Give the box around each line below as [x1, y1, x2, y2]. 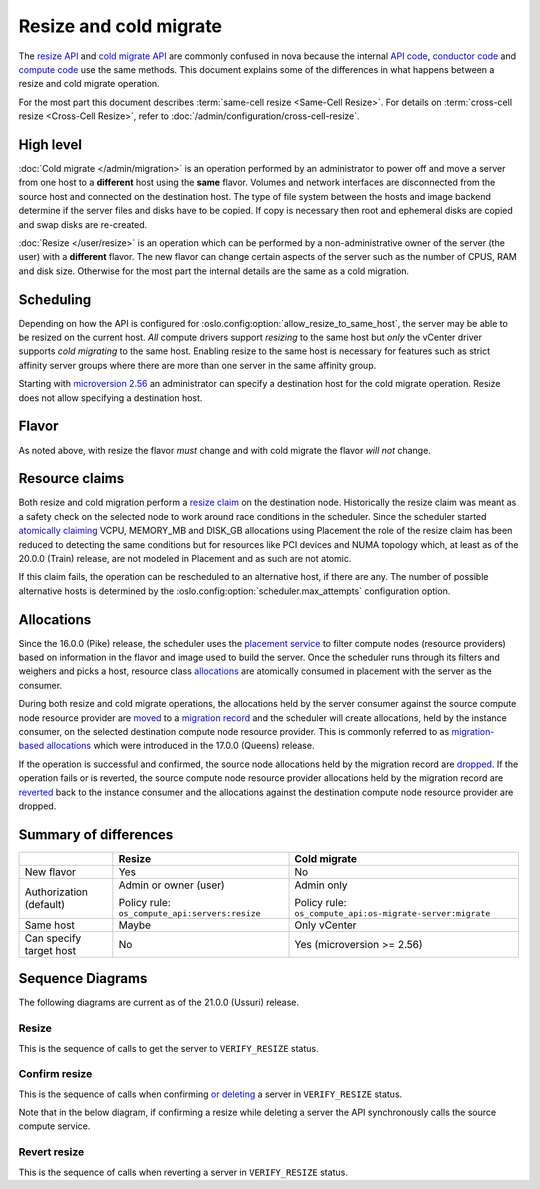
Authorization [24, 885, 89, 899]
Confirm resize [18, 1067, 93, 1081]
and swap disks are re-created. [18, 218, 148, 230]
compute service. [18, 1120, 91, 1132]
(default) [24, 898, 65, 912]
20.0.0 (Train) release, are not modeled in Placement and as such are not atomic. [18, 552, 352, 564]
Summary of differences [18, 826, 174, 843]
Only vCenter [294, 918, 357, 932]
